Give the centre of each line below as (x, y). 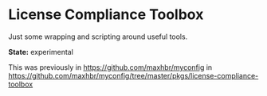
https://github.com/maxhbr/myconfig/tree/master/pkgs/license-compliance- (133, 75)
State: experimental (41, 52)
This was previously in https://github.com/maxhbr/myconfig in (110, 67)
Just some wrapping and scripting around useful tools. (98, 36)
